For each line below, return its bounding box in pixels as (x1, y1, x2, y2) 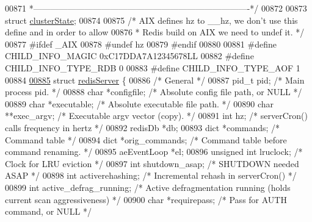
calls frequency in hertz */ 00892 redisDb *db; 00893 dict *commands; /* (5, 121, 280, 134)
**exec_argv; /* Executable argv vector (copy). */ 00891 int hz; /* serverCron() (5, 109, 308, 122)
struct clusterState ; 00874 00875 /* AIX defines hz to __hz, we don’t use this (5, 13, 298, 26)
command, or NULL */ (5, 205, 92, 218)
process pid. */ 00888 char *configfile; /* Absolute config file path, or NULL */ (5, 85, 302, 98)
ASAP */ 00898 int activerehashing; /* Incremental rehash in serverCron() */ (5, 169, 297, 182)
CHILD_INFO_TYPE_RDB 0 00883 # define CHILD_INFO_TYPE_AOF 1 (5, 61, 300, 74)
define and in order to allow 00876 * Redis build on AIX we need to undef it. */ (5, 26, 305, 38)
